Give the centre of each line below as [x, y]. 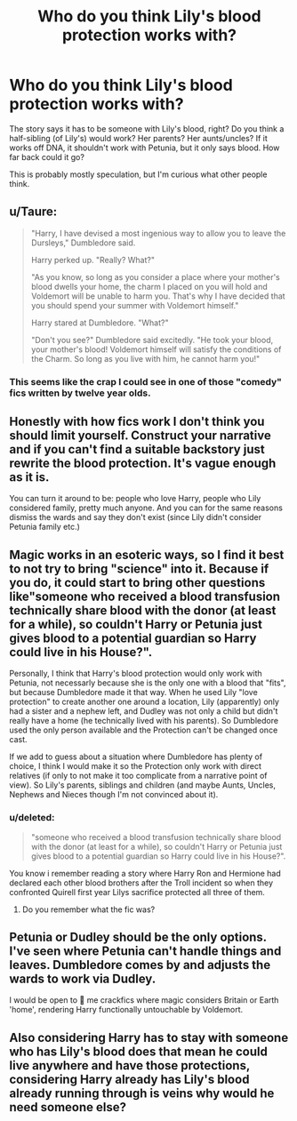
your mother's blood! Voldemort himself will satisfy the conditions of [156, 349]
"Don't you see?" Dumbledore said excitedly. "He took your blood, [152, 340]
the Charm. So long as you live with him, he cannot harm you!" [145, 358]
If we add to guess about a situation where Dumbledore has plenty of [136, 757]
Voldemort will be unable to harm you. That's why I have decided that [158, 296]
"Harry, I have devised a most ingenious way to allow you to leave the [158, 233]
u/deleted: [32, 818]
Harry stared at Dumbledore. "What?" [100, 323]
